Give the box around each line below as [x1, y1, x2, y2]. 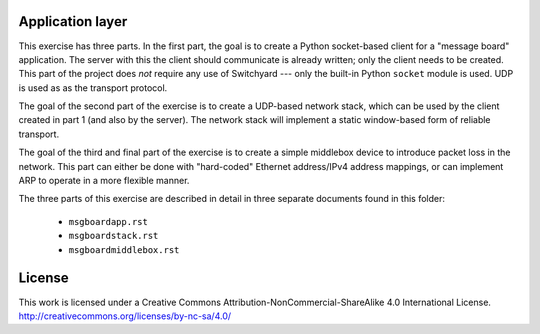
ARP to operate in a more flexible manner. [18, 175, 190, 187]
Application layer [18, 13, 128, 30]
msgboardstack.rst [68, 230, 159, 242]
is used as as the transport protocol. [18, 81, 168, 94]
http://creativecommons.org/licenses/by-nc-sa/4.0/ [18, 310, 232, 322]
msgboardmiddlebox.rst [68, 244, 180, 255]
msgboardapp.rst [68, 216, 149, 227]
